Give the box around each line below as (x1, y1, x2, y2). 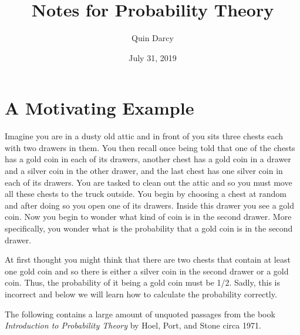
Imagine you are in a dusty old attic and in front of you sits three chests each (5, 130, 284, 142)
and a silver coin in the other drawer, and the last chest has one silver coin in (5, 165, 283, 177)
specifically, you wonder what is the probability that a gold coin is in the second (5, 222, 293, 234)
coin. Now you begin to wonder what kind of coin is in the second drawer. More (5, 210, 292, 223)
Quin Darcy (132, 32, 174, 44)
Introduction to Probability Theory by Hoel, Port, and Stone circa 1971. (5, 319, 261, 331)
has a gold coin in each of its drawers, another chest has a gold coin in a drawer (5, 153, 291, 165)
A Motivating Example (5, 96, 194, 120)
